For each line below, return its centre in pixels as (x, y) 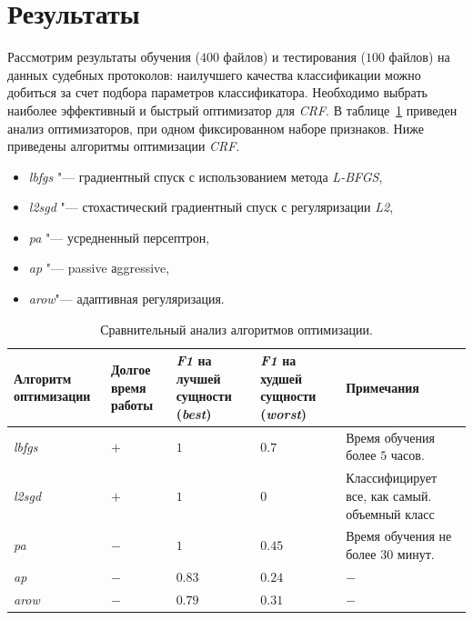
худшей (282, 378)
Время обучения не (399, 536)
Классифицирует (392, 478)
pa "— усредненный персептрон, (119, 237)
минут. (416, 553)
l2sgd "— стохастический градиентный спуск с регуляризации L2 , (211, 207)
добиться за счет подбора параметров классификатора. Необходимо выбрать (217, 92)
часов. (408, 455)
